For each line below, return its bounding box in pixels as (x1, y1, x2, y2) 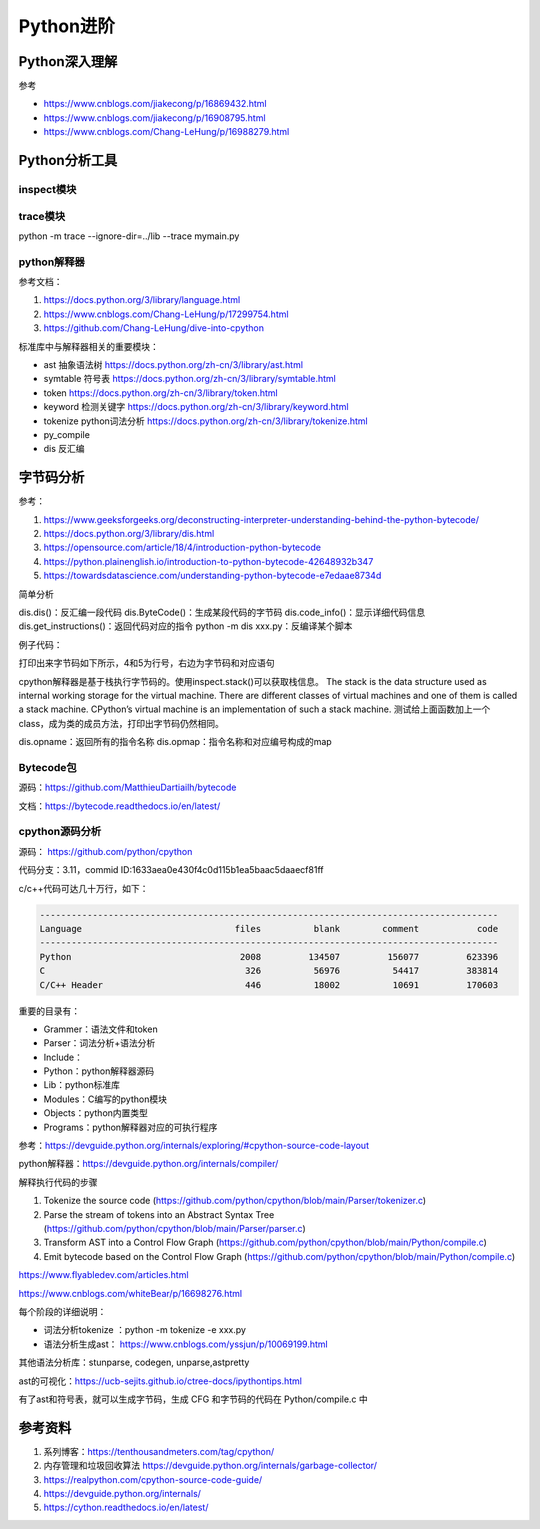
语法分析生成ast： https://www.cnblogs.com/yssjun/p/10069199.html (43, 1338, 329, 1350)
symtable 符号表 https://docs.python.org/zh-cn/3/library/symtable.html (43, 373, 337, 385)
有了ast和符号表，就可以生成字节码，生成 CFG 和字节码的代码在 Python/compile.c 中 (18, 1393, 369, 1405)
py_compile (43, 429, 90, 440)
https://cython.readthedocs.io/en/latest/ (43, 1501, 209, 1514)
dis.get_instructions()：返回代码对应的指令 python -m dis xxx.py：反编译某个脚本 (18, 620, 353, 632)
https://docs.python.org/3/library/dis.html (43, 528, 215, 540)
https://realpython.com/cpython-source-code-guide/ (43, 1473, 263, 1485)
